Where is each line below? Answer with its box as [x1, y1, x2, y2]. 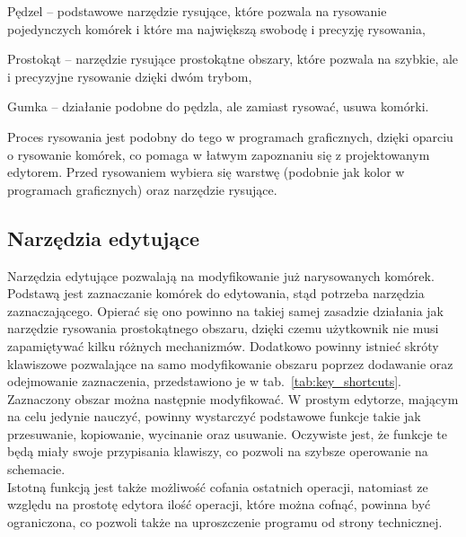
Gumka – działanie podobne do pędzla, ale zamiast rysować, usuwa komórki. [7, 97, 429, 116]
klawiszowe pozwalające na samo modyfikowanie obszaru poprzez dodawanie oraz [7, 354, 453, 373]
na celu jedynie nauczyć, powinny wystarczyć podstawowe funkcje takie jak [7, 407, 421, 426]
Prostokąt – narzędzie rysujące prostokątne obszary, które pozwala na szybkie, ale [7, 49, 459, 68]
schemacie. [7, 460, 66, 479]
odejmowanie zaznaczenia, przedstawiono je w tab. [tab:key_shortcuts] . [7, 372, 401, 391]
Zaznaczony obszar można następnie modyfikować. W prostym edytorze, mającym [7, 389, 459, 408]
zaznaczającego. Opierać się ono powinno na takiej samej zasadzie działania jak [7, 301, 444, 320]
